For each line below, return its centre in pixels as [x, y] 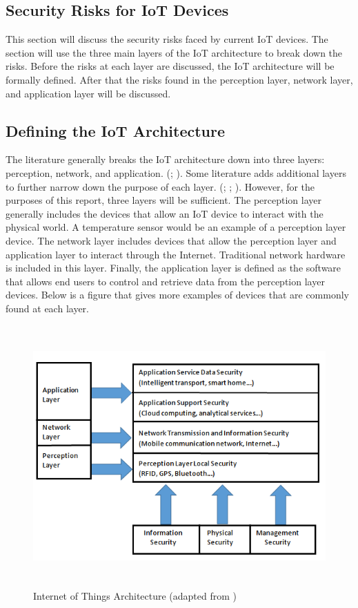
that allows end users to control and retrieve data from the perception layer [165, 281]
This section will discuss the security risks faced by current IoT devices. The [167, 39]
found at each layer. [47, 308]
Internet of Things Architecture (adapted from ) [135, 596]
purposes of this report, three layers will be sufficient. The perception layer [163, 200]
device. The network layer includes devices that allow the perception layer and [171, 240]
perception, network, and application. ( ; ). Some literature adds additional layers [176, 172]
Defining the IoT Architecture [116, 130]
